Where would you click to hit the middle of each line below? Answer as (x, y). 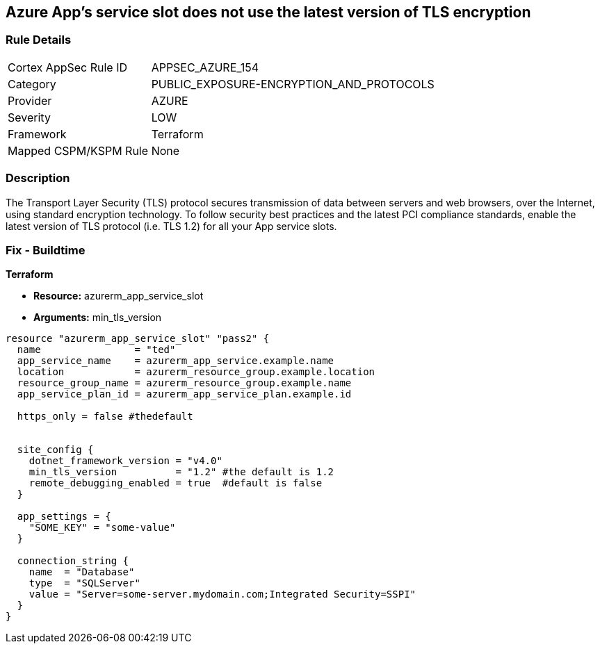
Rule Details (39, 40)
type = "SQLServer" (84, 583)
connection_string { (73, 561)
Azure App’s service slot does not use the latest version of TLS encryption (268, 12)
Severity (29, 117)
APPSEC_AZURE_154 (205, 67)
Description (38, 178)
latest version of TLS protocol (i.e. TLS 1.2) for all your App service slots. (171, 226)
